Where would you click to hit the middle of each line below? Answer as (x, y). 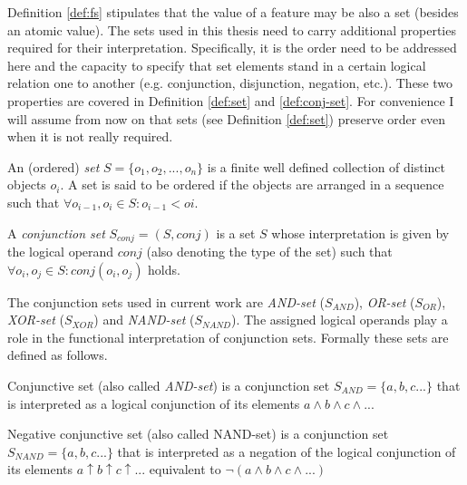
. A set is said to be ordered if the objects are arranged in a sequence (252, 184)
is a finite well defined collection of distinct (326, 166)
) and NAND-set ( (144, 320)
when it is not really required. (90, 136)
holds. (164, 269)
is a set (236, 233)
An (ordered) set (54, 166)
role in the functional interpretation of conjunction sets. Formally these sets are (228, 337)
